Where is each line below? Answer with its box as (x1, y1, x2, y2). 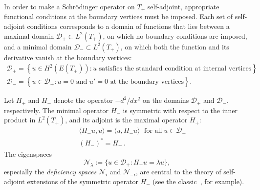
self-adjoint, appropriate (147, 1, 219, 11)
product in (4, 115, 36, 125)
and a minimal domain (4, 41, 72, 51)
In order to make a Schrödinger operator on (4, 1, 135, 11)
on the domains (142, 95, 189, 105)
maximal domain (4, 30, 54, 41)
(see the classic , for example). (152, 176, 244, 186)
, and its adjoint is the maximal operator (65, 115, 188, 125)
